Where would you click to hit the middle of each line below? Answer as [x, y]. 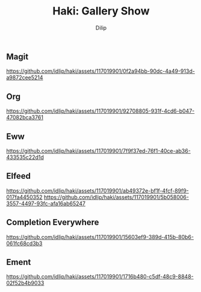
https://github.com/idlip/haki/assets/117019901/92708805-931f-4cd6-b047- [100, 111]
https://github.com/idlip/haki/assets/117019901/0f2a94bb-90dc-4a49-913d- [101, 71]
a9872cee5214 [25, 78]
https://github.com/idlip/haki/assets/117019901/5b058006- [116, 197]
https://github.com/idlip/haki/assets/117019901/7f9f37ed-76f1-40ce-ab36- [98, 151]
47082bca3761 [25, 117]
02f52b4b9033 [25, 283]
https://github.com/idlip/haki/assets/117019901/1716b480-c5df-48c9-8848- [100, 277]
